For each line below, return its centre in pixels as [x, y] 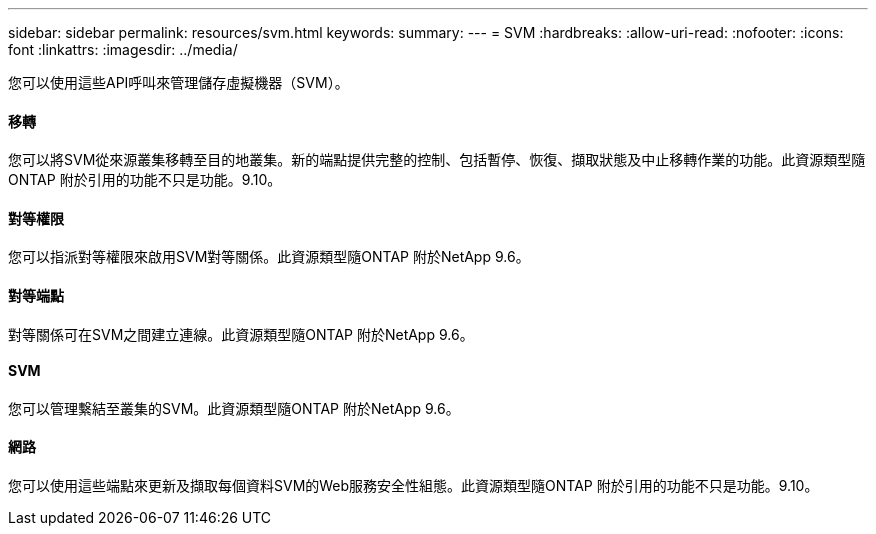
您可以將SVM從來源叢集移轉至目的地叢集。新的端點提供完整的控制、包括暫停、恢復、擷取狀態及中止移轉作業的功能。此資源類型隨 [437, 160]
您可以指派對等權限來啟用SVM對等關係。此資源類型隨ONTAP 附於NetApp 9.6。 [269, 257]
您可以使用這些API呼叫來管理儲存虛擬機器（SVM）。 [178, 82]
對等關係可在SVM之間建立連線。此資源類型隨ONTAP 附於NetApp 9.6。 [241, 334]
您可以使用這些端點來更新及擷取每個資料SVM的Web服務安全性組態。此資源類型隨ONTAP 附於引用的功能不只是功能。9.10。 [413, 486]
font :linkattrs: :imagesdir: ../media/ [123, 49]
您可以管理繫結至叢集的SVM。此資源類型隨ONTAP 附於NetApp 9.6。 [234, 408]
